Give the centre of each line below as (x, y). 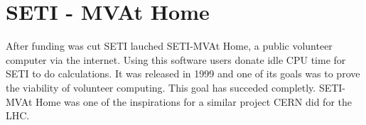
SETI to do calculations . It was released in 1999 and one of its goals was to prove (183, 74)
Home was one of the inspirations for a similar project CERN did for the (194, 101)
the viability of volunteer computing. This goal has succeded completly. (161, 87)
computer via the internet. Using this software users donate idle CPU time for (176, 59)
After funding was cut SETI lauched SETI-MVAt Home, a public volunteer (169, 46)
